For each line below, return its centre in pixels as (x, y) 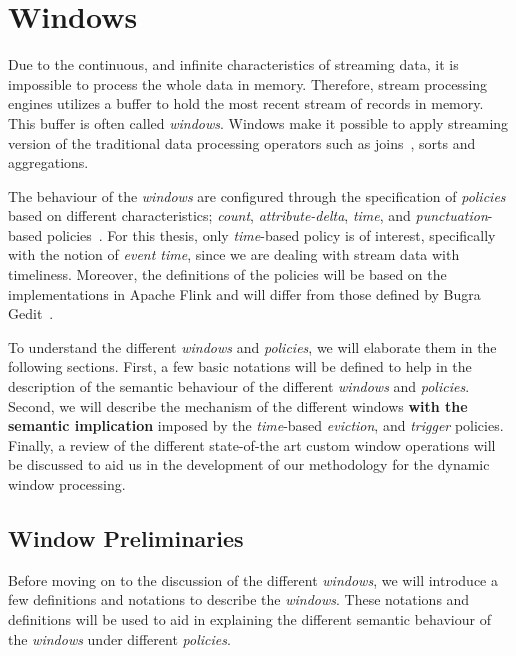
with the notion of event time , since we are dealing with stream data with (234, 254)
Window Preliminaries (126, 537)
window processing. (67, 484)
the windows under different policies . (119, 638)
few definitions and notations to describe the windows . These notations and (239, 599)
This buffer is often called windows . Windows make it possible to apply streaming (258, 122)
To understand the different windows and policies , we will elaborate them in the (252, 346)
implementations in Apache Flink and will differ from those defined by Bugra (244, 293)
